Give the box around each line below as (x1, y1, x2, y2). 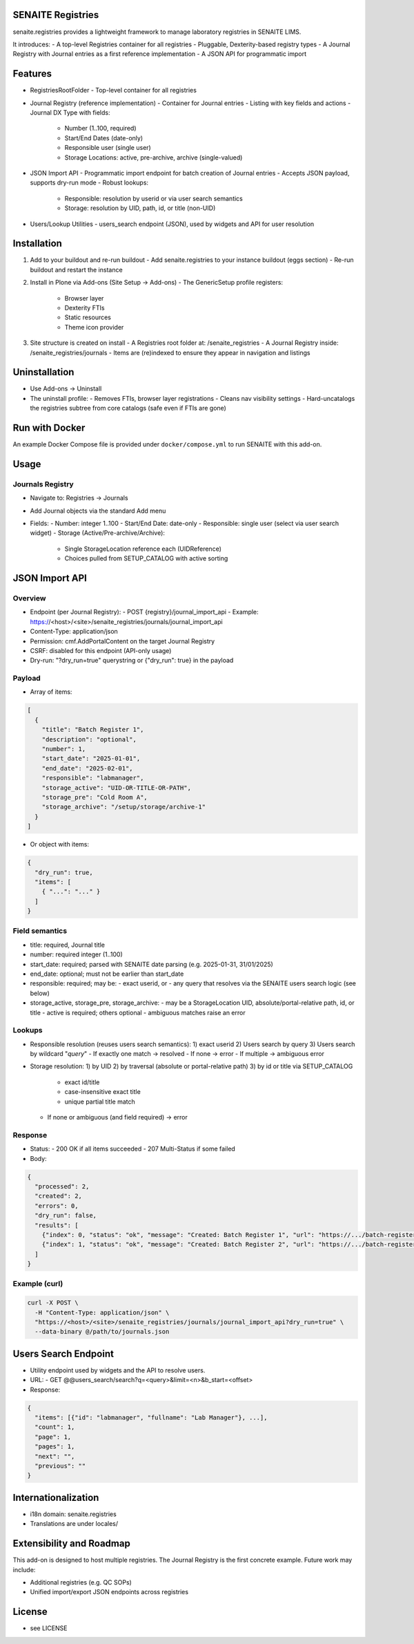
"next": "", (34, 1452, 75, 1460)
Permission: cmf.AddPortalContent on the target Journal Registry (30, 636, 215, 645)
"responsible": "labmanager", (41, 774, 144, 782)
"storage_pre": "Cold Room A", (41, 793, 148, 801)
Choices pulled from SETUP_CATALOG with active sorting (64, 554, 228, 563)
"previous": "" (34, 1462, 86, 1470)
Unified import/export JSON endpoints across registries (30, 1588, 189, 1596)
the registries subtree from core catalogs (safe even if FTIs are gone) (30, 404, 227, 413)
